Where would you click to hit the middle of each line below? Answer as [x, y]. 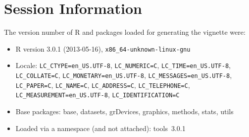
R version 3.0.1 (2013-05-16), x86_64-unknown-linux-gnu [103, 48]
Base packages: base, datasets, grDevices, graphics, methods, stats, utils [124, 111]
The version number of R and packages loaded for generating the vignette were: [125, 32]
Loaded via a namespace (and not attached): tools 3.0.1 [100, 128]
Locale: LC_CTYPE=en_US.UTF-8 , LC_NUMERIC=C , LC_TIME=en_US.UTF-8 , [123, 65]
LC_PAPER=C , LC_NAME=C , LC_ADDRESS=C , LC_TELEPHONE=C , [103, 85]
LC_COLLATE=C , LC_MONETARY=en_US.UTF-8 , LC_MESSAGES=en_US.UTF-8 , [124, 75]
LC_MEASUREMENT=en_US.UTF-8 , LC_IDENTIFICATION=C [98, 95]
